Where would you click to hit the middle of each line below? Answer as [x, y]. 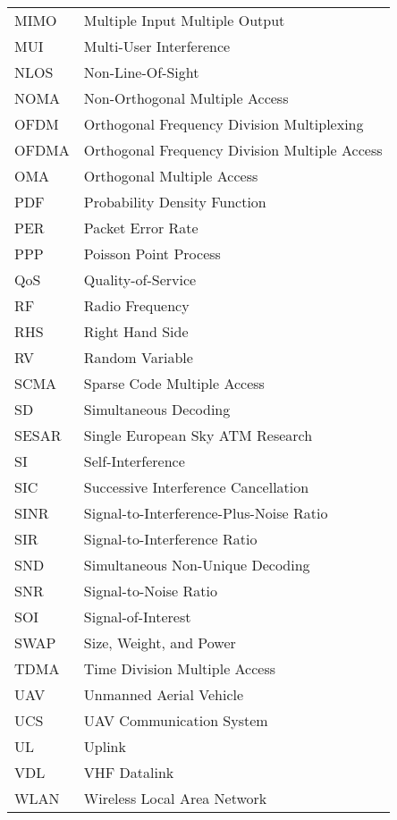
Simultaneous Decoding [157, 409]
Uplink [105, 746]
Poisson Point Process [152, 254]
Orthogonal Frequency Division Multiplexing [224, 124]
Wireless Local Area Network [175, 798]
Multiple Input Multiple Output [184, 20]
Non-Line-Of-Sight [141, 72]
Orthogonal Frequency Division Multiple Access [233, 150]
